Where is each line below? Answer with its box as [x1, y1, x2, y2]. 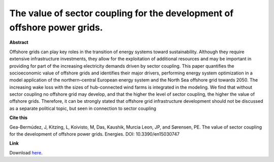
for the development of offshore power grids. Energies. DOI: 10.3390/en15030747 [9, 131, 180, 137]
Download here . [9, 149, 43, 155]
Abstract [9, 39, 29, 46]
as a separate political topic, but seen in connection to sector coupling [9, 105, 157, 111]
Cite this [9, 114, 28, 121]
